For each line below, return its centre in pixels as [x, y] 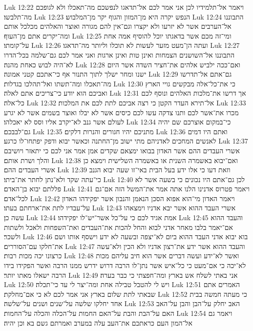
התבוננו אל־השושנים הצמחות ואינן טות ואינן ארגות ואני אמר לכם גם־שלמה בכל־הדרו [119, 54]
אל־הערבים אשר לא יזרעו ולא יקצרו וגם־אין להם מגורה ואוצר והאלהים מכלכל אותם [118, 26]
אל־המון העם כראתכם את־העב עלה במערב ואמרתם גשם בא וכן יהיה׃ [98, 322]
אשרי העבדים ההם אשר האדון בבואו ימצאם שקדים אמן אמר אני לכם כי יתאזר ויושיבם [122, 150]
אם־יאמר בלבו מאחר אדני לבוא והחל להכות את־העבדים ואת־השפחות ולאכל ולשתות [118, 227]
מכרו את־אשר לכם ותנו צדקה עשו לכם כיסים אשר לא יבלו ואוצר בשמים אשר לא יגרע [121, 112]
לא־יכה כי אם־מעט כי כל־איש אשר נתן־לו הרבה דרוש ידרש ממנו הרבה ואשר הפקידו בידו [125, 265]
